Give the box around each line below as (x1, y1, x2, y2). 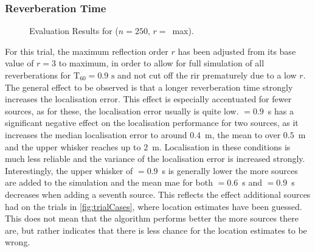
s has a (268, 104, 294, 117)
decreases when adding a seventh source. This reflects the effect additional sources (5, 187, 311, 200)
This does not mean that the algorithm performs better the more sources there (5, 212, 299, 225)
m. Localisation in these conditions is (152, 140, 291, 153)
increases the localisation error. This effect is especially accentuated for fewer (5, 93, 292, 105)
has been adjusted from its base (178, 44, 296, 57)
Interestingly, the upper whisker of (5, 164, 133, 177)
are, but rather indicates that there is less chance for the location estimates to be (5, 223, 307, 236)
